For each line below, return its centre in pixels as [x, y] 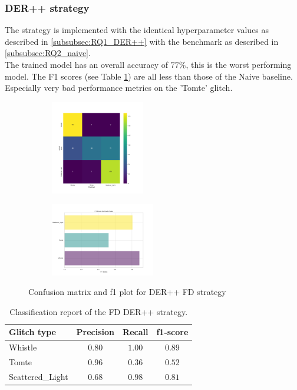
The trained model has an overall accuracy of [87, 64]
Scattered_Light [39, 376]
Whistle [23, 347]
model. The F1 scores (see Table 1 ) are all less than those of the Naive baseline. [149, 76]
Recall [136, 332]
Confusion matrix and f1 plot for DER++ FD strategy [127, 292]
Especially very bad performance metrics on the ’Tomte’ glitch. [119, 88]
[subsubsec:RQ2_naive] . [48, 53]
